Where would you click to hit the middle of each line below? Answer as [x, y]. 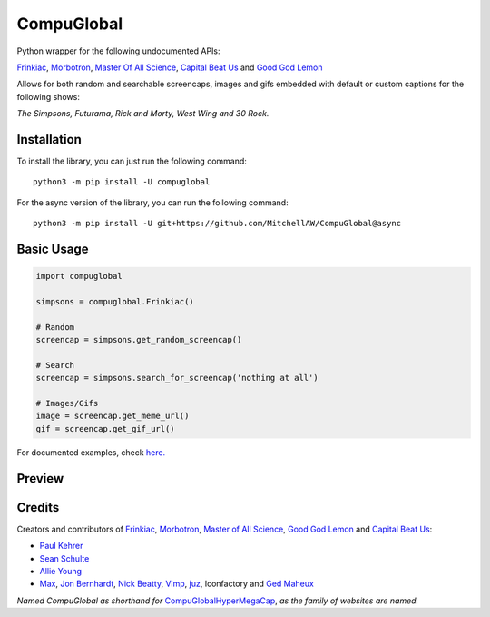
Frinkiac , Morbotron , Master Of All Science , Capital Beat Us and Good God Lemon [170, 67]
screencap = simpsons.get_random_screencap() [139, 340]
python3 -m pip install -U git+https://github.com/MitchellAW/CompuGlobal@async [217, 224]
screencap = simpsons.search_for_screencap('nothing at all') [177, 378]
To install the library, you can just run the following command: [132, 161]
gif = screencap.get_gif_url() [106, 428]
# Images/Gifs [67, 403]
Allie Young [60, 571]
